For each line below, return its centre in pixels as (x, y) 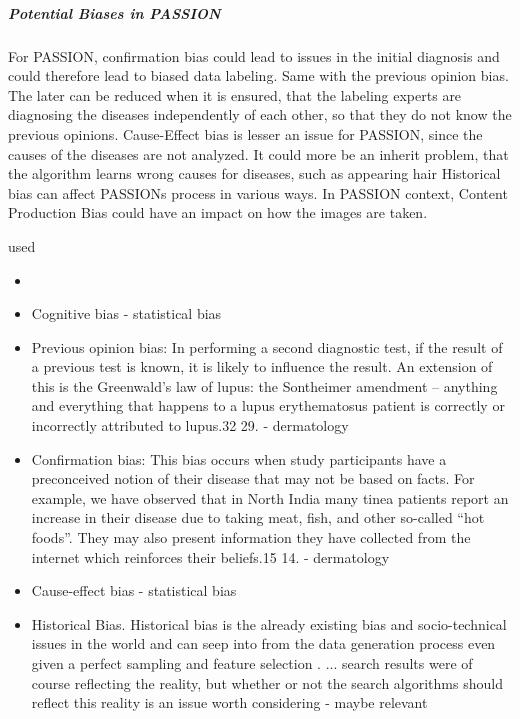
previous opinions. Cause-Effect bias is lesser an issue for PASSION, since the (245, 133)
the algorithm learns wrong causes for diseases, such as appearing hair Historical (254, 173)
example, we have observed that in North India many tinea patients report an (270, 497)
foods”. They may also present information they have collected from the (251, 537)
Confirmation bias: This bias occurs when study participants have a (239, 458)
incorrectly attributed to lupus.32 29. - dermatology (190, 425)
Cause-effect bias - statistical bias (134, 590)
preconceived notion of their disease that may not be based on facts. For (253, 478)
